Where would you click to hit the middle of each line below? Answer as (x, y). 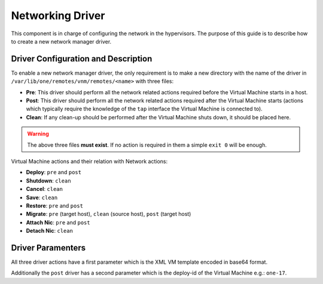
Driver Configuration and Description (82, 59)
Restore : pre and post (55, 205)
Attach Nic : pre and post (58, 222)
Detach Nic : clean (49, 231)
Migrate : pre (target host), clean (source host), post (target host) (109, 214)
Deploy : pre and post (54, 172)
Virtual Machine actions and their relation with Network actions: (89, 161)
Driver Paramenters (48, 248)
